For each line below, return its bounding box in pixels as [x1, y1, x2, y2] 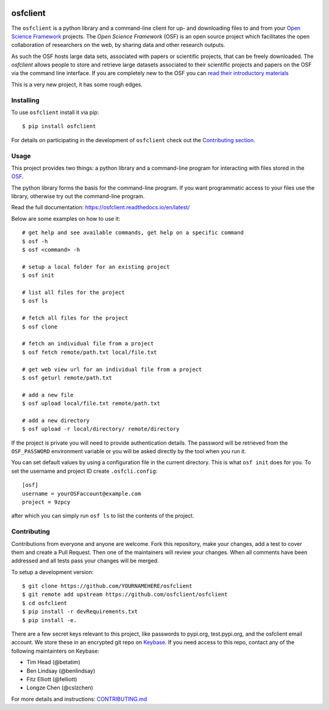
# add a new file [22, 391, 74, 398]
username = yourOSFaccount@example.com [22, 490, 141, 497]
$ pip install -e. [22, 617, 77, 623]
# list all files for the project [22, 289, 125, 296]
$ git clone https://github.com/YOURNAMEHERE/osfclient [22, 583, 193, 590]
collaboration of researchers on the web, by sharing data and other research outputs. [11, 41, 225, 49]
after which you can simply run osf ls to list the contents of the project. [11, 512, 194, 520]
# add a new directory [22, 417, 90, 424]
